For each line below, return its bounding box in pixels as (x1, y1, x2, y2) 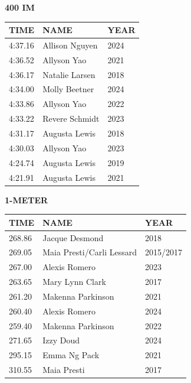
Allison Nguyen (42, 38, 98, 51)
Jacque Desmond (42, 231, 104, 244)
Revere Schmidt (42, 112, 100, 125)
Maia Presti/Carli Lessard (42, 246, 137, 258)
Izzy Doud (42, 334, 80, 346)
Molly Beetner (42, 83, 94, 95)
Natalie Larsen (42, 68, 95, 80)
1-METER (5, 193, 48, 206)
